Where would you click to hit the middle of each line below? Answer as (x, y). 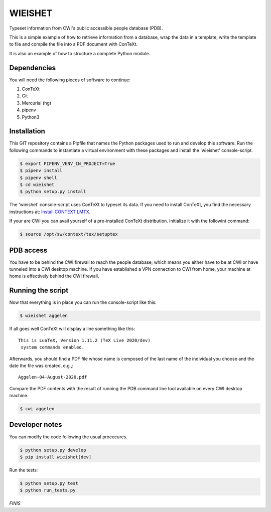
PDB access (28, 250)
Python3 (31, 117)
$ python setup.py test (49, 483)
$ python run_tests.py (48, 490)
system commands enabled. (53, 348)
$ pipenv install (41, 171)
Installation (27, 131)
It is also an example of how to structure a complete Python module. (80, 53)
